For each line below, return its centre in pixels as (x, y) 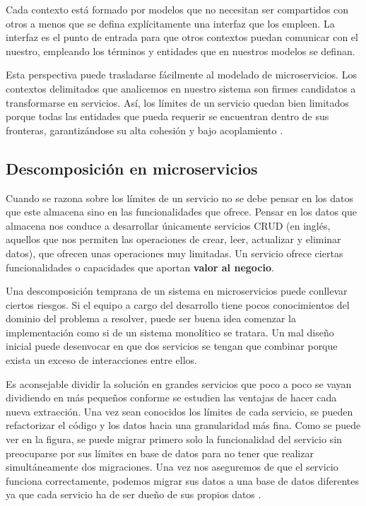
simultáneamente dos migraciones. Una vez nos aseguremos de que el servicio (172, 467)
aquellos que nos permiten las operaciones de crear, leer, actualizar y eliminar (173, 239)
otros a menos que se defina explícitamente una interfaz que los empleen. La (170, 23)
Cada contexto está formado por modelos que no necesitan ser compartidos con (177, 9)
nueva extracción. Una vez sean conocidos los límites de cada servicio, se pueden (179, 411)
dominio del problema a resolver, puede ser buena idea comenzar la (151, 318)
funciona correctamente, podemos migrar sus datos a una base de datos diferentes (183, 480)
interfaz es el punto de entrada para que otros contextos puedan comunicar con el (182, 37)
